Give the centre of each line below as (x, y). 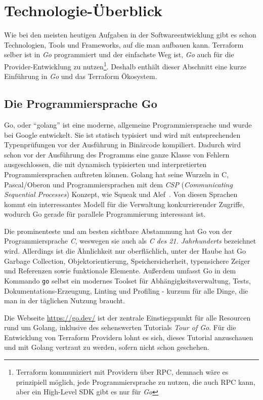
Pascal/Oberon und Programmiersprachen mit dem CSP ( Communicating (118, 184)
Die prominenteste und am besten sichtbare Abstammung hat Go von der (118, 231)
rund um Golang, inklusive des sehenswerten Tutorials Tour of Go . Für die (120, 327)
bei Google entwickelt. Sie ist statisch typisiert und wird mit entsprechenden (122, 134)
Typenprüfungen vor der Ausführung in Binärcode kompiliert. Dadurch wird (122, 145)
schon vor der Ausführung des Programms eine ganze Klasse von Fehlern (117, 154)
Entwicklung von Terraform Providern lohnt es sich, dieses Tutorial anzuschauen (129, 337)
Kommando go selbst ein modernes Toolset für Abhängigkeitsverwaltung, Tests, (127, 280)
